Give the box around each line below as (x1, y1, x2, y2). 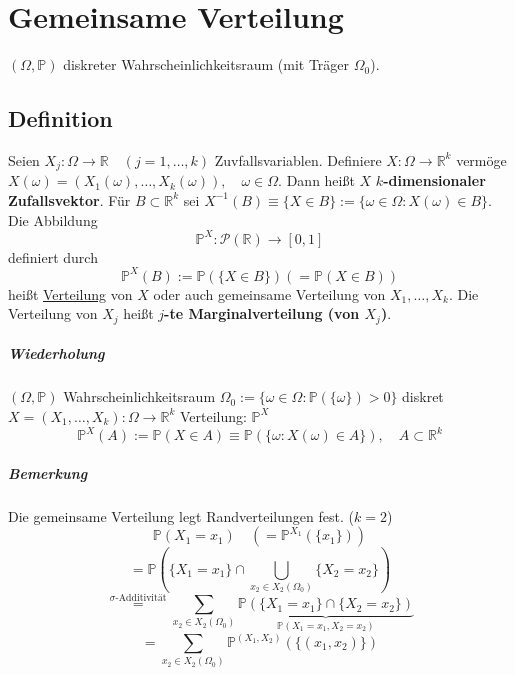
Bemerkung (8, 462, 88, 483)
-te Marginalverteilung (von (164, 303, 360, 324)
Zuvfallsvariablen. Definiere (214, 149, 382, 170)
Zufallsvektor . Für (8, 189, 131, 210)
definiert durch (8, 246, 98, 267)
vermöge (456, 149, 507, 170)
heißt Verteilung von (8, 283, 133, 304)
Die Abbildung (8, 209, 98, 230)
